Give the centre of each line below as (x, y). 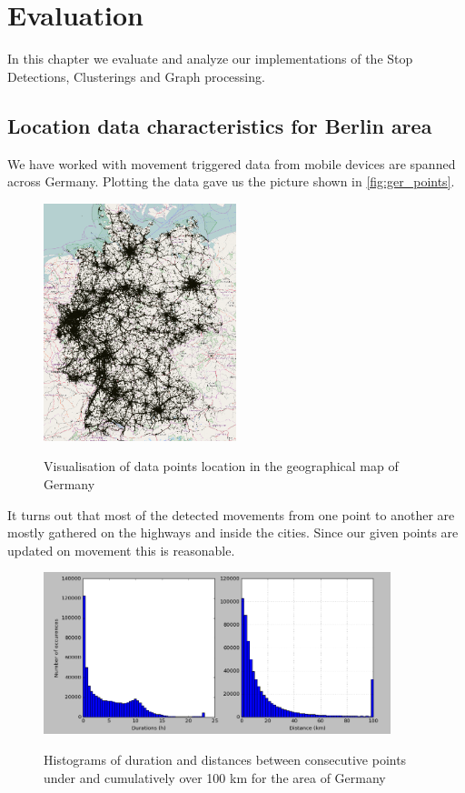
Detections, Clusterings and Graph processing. (136, 76)
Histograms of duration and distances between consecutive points (225, 760)
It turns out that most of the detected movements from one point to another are (231, 514)
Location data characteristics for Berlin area (220, 125)
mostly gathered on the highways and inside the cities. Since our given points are (233, 532)
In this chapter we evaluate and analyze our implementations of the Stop (210, 59)
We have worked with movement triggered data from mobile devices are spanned (232, 163)
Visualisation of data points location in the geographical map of (221, 466)
